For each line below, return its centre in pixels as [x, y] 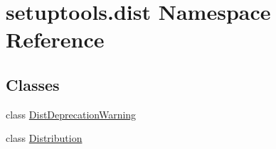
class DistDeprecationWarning [71, 114]
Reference [55, 39]
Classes [33, 84]
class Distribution [44, 138]
